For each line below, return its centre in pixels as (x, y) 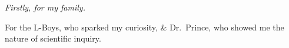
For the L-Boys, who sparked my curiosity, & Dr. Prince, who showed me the (144, 27)
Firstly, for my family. (45, 7)
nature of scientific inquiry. (53, 38)
